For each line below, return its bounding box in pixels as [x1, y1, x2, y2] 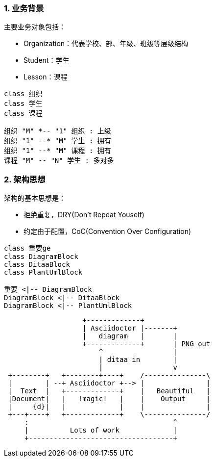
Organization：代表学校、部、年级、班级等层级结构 [24, 39, 189, 48]
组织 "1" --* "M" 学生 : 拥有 [4, 137, 111, 145]
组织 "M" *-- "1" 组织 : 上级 [4, 127, 111, 135]
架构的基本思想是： [4, 194, 66, 203]
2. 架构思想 [4, 174, 46, 184]
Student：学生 [24, 56, 70, 65]
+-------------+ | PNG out [82, 340, 211, 348]
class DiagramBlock [4, 253, 78, 261]
